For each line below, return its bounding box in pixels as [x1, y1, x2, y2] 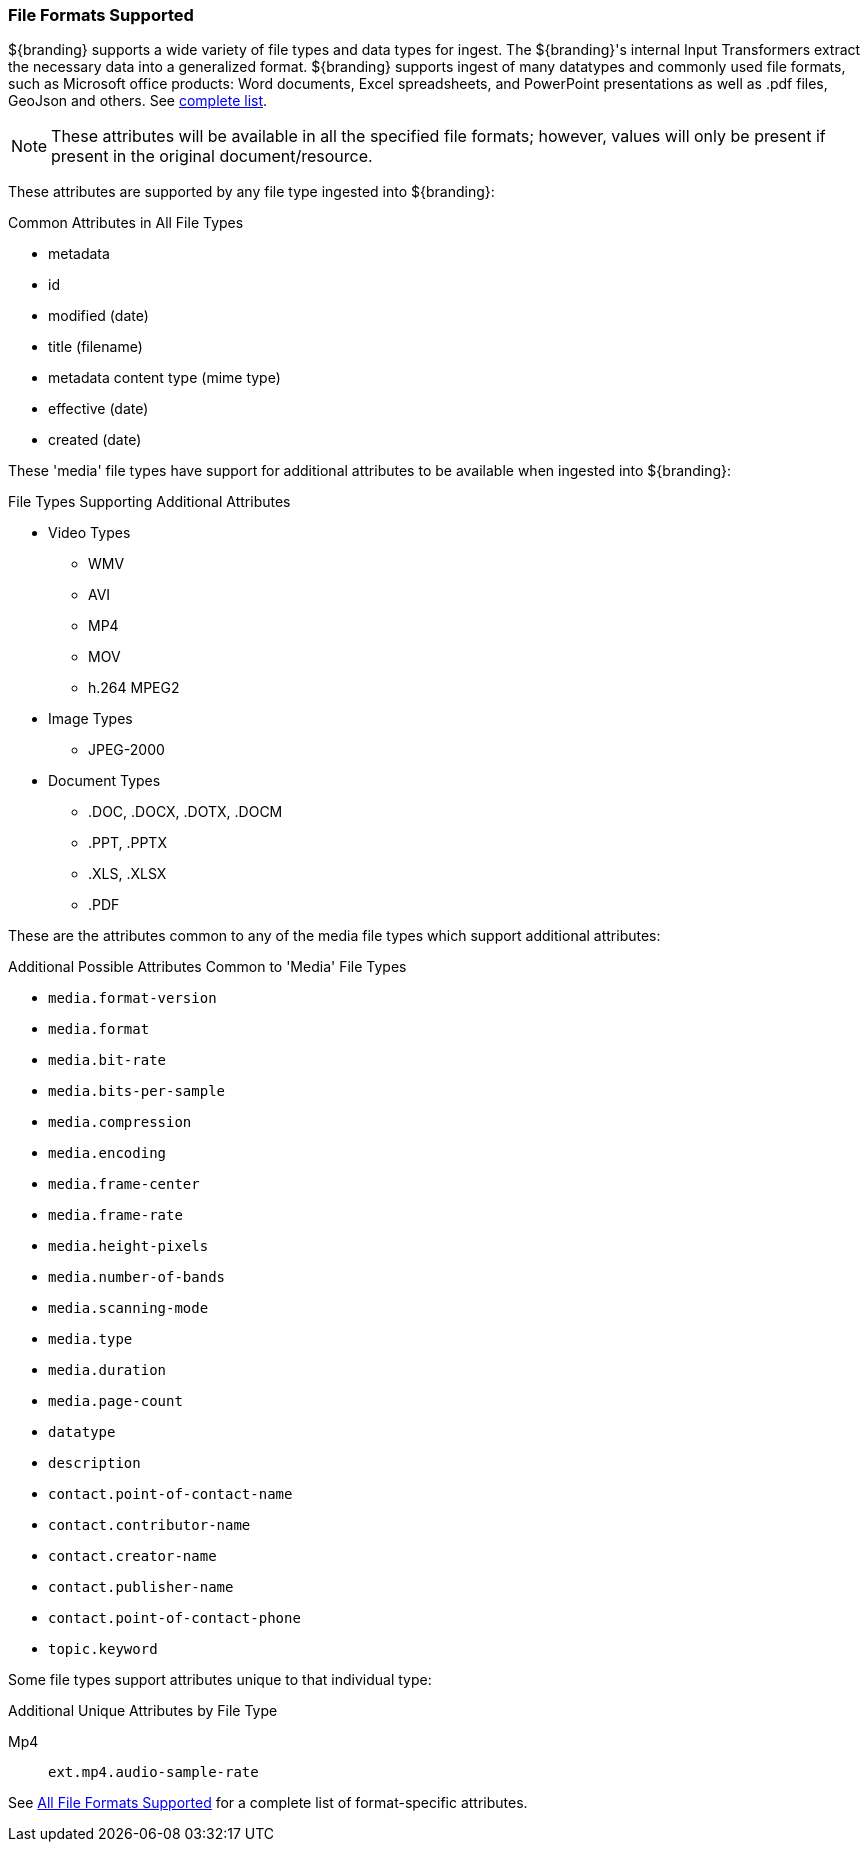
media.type [48, 1331, 133, 1348]
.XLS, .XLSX [88, 865, 167, 883]
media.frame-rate [48, 1207, 183, 1224]
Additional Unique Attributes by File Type [8, 1702, 278, 1720]
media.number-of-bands [48, 1269, 226, 1286]
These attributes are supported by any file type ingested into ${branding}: [8, 183, 495, 201]
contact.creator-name [48, 1548, 217, 1565]
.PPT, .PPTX [88, 834, 167, 852]
